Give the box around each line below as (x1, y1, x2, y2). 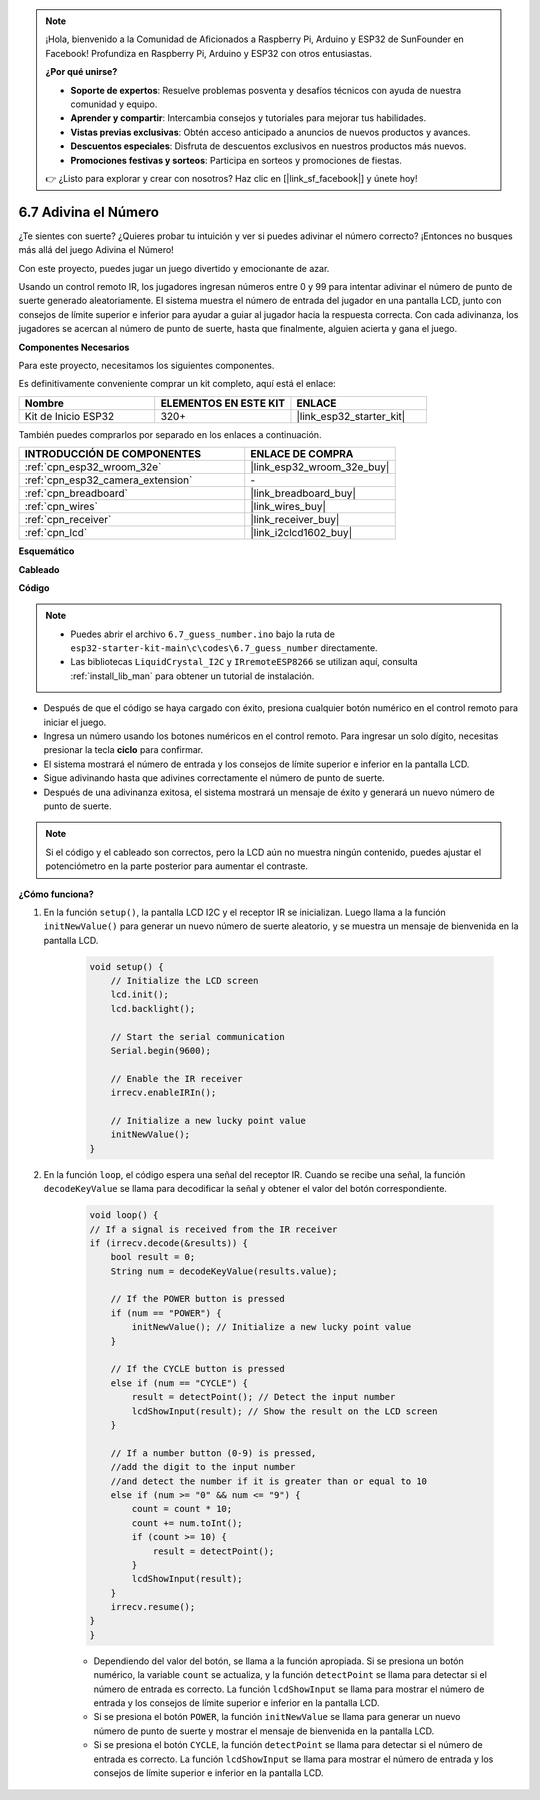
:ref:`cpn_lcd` (24, 526, 88, 540)
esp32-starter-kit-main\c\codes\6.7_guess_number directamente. (70, 642, 379, 654)
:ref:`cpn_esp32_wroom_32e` (24, 460, 162, 474)
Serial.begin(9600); (110, 1045, 212, 1057)
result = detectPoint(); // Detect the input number (131, 1391, 396, 1403)
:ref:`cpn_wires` (24, 500, 99, 514)
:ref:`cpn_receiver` (24, 513, 112, 527)
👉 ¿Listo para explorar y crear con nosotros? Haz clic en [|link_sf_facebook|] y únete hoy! (45, 172, 418, 184)
